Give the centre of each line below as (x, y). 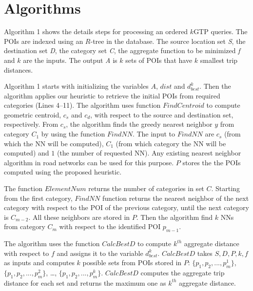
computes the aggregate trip (183, 273)
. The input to (154, 134)
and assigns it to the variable (100, 253)
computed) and (27, 153)
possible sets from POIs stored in (132, 262)
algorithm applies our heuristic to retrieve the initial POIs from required (112, 95)
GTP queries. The (221, 31)
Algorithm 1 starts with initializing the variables (76, 86)
